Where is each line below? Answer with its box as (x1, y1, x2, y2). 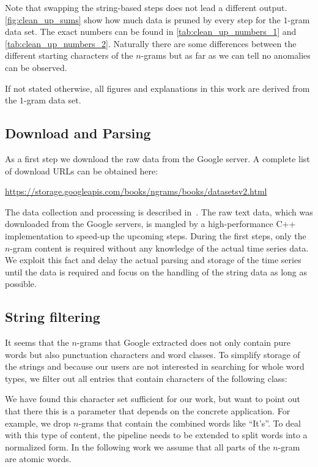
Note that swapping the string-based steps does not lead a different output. (5, 1, 287, 13)
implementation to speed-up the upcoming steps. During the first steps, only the (5, 229, 306, 242)
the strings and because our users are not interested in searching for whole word (5, 360, 305, 373)
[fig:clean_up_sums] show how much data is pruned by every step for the (5, 13, 281, 26)
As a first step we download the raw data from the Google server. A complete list (5, 152, 310, 165)
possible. (5, 277, 37, 290)
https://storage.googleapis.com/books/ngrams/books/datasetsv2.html (5, 185, 267, 198)
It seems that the (5, 336, 69, 349)
